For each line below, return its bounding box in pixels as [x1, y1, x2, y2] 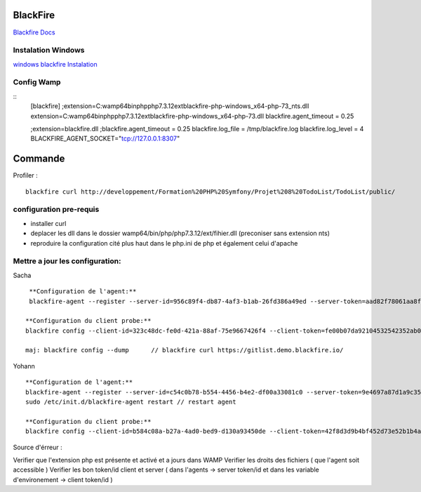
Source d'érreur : [13, 443, 62, 451]
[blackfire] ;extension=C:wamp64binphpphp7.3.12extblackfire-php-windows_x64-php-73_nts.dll [30, 102, 309, 110]
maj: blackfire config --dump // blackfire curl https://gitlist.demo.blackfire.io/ [25, 346, 344, 354]
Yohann [13, 361, 35, 370]
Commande [13, 153, 65, 165]
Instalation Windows [13, 46, 85, 55]
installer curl [30, 219, 67, 227]
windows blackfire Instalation [13, 60, 98, 68]
